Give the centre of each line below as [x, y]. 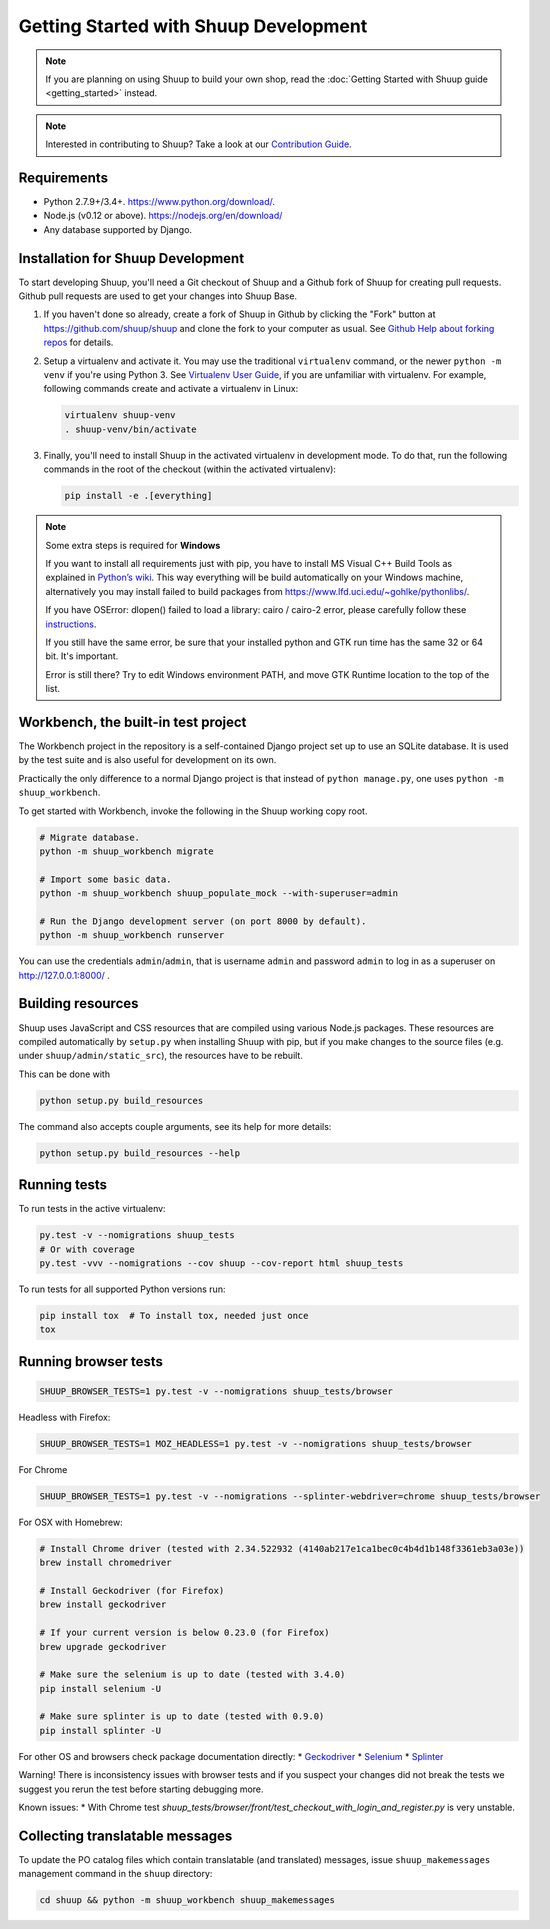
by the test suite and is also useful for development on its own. [147, 760]
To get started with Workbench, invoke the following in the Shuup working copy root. [193, 811]
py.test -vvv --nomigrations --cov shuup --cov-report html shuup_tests [221, 1263]
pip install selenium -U [100, 1688]
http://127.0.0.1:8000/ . [64, 975]
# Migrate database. [89, 837]
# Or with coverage [87, 1249]
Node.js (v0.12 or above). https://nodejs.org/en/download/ [163, 216]
